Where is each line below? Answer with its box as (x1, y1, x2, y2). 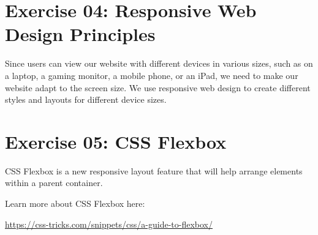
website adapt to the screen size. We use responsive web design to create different (5, 81, 311, 94)
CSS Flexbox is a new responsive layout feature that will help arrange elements (5, 164, 303, 177)
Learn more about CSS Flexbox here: (5, 197, 145, 209)
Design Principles (5, 21, 156, 47)
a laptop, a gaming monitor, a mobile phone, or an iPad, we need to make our (5, 69, 298, 81)
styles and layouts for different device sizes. (5, 93, 167, 106)
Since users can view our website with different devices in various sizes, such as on (5, 57, 313, 70)
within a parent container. (5, 176, 103, 189)
